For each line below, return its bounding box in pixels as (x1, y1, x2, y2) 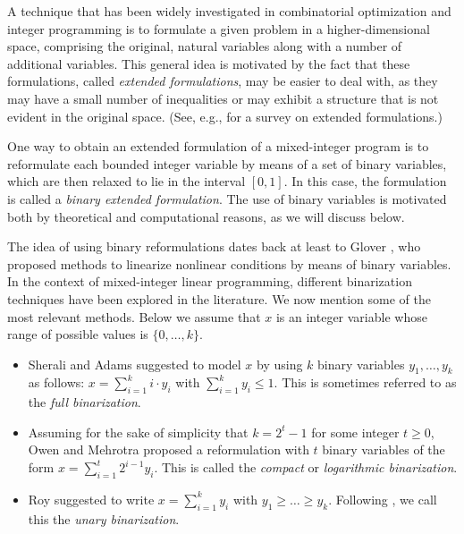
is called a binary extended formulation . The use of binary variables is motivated (7, 189, 447, 208)
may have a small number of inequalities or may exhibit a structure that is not (7, 89, 439, 107)
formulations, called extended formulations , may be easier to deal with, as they (7, 72, 438, 90)
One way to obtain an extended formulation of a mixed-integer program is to (7, 137, 429, 156)
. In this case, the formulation (283, 172, 447, 191)
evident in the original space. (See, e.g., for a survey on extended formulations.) (7, 106, 443, 125)
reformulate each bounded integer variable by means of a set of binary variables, (7, 154, 447, 173)
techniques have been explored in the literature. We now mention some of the (7, 289, 431, 308)
